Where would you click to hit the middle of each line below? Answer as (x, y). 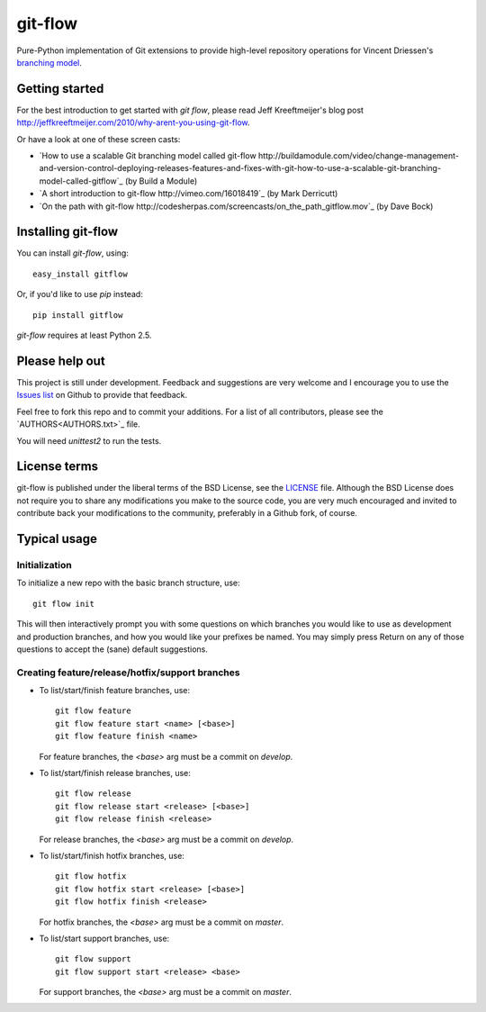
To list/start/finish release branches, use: (115, 773)
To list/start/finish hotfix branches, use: (112, 855)
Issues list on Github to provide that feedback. (102, 395)
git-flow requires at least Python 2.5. (84, 335)
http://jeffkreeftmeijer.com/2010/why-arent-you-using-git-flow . (134, 122)
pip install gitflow (78, 315)
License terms (58, 467)
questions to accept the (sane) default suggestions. (112, 649)
